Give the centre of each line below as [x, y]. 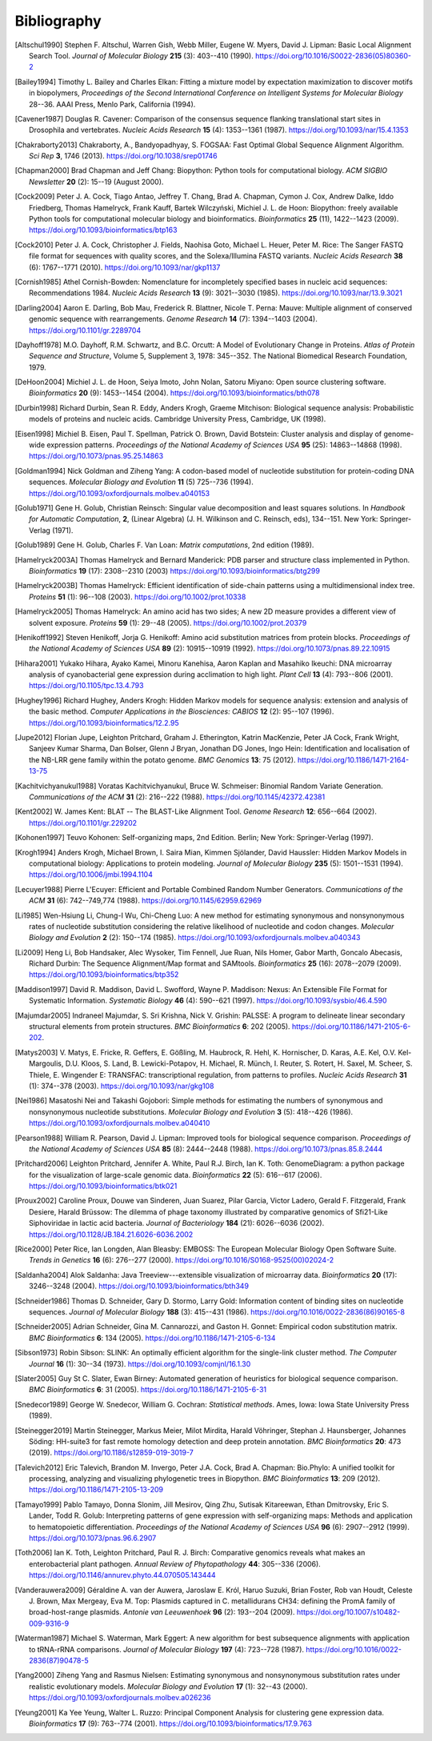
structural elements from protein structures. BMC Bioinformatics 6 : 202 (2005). [160, 1027]
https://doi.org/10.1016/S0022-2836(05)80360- [333, 55]
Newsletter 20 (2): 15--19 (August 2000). [96, 182]
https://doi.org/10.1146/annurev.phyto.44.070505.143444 [122, 1575]
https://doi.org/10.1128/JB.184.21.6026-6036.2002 [111, 1234]
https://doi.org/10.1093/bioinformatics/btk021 [103, 1186]
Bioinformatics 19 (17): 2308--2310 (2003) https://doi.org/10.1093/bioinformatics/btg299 [174, 570]
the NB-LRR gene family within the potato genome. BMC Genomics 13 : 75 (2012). [162, 759]
